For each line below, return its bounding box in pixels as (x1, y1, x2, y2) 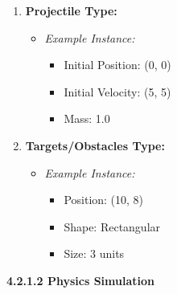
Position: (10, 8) (64, 191, 144, 208)
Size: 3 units (64, 245, 125, 262)
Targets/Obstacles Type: (25, 137, 165, 153)
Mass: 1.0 (64, 110, 110, 127)
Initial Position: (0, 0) (64, 56, 171, 73)
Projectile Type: (25, 2, 117, 18)
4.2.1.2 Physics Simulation (6, 272, 154, 288)
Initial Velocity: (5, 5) (64, 83, 171, 100)
